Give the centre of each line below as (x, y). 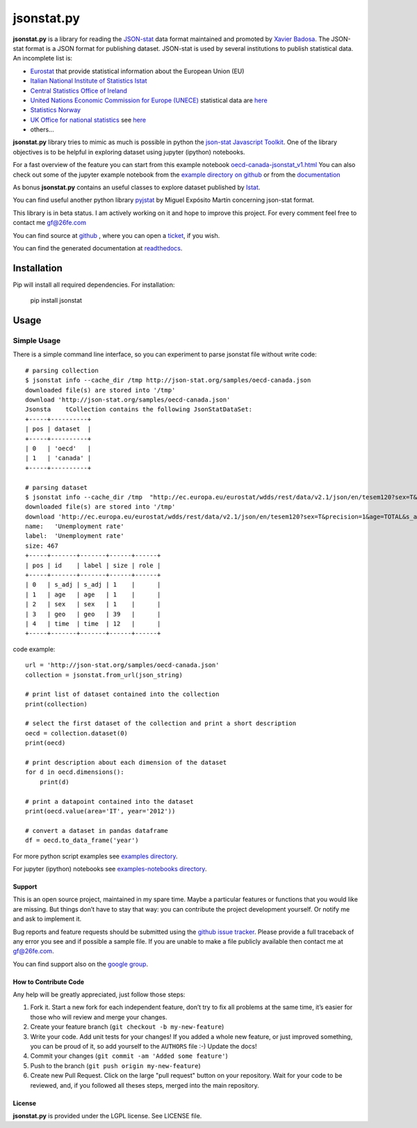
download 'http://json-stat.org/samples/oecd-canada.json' (128, 399)
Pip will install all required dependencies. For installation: (94, 285)
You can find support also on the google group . (81, 964)
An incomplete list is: (43, 58)
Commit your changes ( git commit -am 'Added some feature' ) (129, 1056)
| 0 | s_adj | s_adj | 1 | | (93, 585)
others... (42, 129)
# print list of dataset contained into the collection (122, 694)
